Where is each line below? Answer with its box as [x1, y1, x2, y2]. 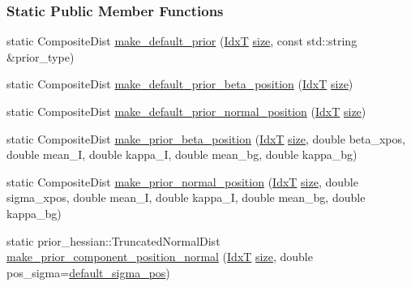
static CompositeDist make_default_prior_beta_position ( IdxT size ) [6, 75, 353, 92]
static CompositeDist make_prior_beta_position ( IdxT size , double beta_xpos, [6, 130, 405, 147]
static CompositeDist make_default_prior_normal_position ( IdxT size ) [6, 103, 366, 119]
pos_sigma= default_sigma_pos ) [6, 263, 170, 281]
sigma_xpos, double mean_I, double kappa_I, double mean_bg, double [6, 189, 366, 206]
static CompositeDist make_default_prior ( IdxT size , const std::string [6, 32, 357, 49]
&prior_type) [6, 48, 75, 65]
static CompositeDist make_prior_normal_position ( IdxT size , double [6, 173, 358, 190]
